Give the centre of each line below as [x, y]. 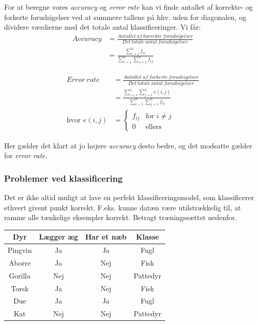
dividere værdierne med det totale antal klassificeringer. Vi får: [103, 27]
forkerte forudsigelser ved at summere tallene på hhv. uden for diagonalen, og [125, 17]
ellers [154, 127]
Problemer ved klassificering [64, 178]
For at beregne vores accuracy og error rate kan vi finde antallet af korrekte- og [128, 7]
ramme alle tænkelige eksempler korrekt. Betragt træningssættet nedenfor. [121, 217]
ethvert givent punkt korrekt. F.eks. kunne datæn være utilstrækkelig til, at [123, 207]
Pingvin [20, 250]
